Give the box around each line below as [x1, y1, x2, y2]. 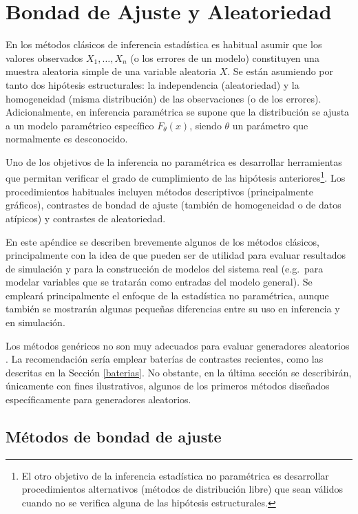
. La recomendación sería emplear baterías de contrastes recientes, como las [6, 352, 324, 366]
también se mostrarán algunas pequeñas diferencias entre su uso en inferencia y [6, 301, 340, 316]
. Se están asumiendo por [227, 64, 334, 78]
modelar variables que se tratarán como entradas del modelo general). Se [6, 275, 313, 289]
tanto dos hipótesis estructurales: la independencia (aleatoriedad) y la [6, 77, 299, 92]
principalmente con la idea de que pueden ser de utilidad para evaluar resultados [6, 248, 346, 262]
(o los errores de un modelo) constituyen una [130, 50, 319, 65]
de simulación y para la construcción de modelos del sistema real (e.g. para [6, 261, 324, 275]
